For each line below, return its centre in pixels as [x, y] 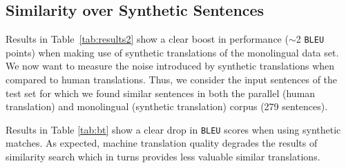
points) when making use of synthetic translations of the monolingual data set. [172, 52]
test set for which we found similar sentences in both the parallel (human [161, 93]
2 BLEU [310, 39]
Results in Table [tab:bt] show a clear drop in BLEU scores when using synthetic [173, 129]
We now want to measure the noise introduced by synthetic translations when [170, 66]
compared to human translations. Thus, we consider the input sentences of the [172, 80]
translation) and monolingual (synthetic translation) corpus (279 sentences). [167, 106]
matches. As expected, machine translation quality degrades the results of [162, 143]
